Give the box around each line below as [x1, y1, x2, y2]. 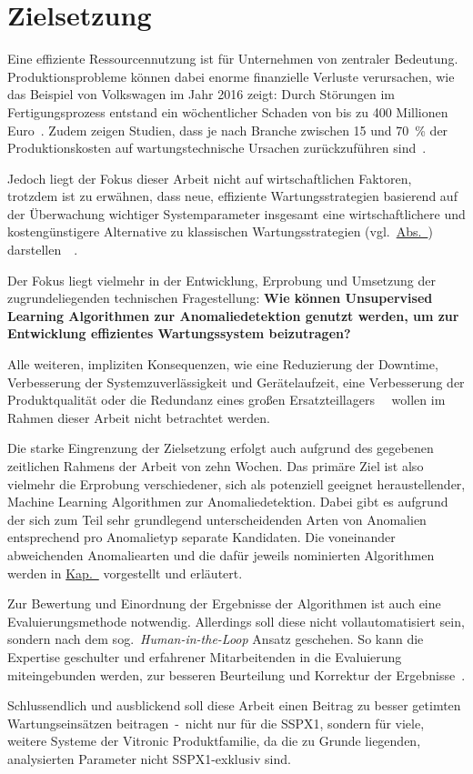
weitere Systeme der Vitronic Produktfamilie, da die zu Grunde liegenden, [7, 731, 421, 750]
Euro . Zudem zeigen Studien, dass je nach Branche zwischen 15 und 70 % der [7, 120, 448, 139]
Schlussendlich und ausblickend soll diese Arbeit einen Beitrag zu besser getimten [7, 696, 461, 715]
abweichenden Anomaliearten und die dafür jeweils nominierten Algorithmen [7, 545, 435, 564]
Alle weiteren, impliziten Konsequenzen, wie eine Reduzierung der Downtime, [7, 355, 438, 374]
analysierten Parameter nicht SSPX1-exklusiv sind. [7, 749, 291, 768]
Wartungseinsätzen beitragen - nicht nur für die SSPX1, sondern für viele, [7, 713, 425, 732]
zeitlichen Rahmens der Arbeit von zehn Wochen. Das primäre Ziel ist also [7, 457, 424, 475]
